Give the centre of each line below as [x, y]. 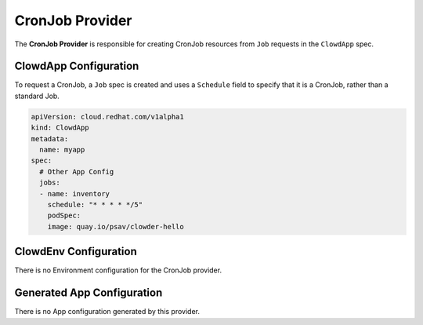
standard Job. [37, 96]
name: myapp [62, 150]
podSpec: [64, 215]
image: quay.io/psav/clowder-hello [116, 226]
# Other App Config [77, 172]
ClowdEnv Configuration [76, 252]
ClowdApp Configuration [77, 66]
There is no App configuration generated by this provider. [107, 312]
